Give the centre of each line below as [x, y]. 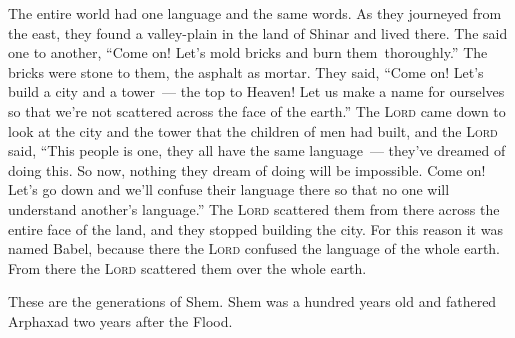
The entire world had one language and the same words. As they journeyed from [255, 13]
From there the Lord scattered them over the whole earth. [187, 267]
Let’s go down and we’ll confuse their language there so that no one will [229, 189]
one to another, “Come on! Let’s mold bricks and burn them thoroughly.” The [248, 52]
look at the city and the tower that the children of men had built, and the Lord [253, 130]
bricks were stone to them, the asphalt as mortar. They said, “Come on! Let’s [246, 71]
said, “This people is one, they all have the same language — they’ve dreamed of [257, 150]
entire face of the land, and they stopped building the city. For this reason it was [255, 228]
